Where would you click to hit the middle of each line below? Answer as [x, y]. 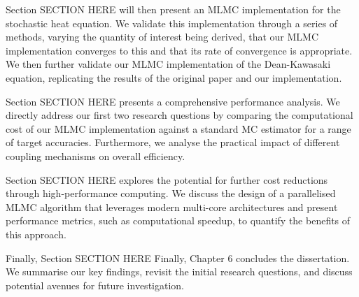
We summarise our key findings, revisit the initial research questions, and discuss [179, 271]
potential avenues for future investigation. [95, 285]
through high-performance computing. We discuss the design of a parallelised [171, 193]
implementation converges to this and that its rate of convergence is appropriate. [179, 50]
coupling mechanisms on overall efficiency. [96, 155]
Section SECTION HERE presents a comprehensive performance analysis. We [173, 101]
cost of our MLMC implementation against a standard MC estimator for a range [178, 128]
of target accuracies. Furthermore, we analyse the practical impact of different [173, 142]
